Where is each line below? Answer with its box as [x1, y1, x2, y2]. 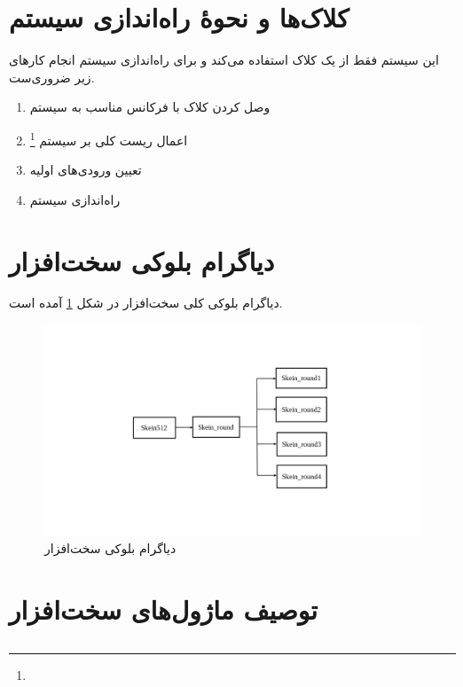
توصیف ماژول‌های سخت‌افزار [9, 590, 318, 627]
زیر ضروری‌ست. [9, 67, 95, 86]
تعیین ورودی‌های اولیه [29, 160, 142, 179]
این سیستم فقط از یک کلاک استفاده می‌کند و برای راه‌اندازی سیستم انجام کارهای [9, 51, 439, 69]
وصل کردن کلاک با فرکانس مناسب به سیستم [29, 98, 271, 116]
